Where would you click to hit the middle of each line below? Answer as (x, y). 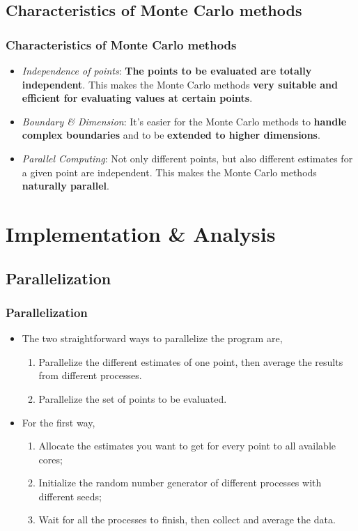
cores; (50, 459)
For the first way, (59, 422)
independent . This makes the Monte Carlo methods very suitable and (180, 84)
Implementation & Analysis (141, 233)
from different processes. (90, 375)
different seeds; (70, 496)
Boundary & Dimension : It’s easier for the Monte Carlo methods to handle (184, 121)
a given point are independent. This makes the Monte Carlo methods (169, 172)
